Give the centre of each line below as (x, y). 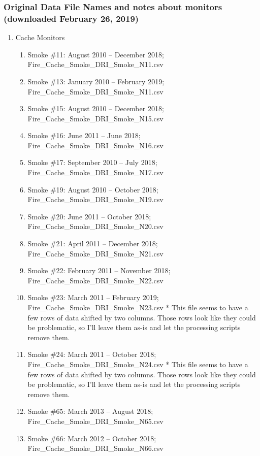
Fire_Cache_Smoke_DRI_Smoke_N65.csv (95, 421)
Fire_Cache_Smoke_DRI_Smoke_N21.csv (95, 253)
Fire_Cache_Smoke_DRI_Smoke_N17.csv (95, 172)
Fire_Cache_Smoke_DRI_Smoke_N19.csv (95, 199)
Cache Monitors (40, 37)
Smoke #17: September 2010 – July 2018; (92, 162)
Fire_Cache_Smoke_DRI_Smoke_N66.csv (95, 448)
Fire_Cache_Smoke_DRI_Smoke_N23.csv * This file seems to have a (138, 307)
